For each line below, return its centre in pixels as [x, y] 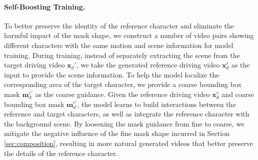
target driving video [34, 65]
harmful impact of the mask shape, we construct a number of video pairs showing [129, 35]
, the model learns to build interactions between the [156, 104]
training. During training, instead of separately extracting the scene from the [122, 55]
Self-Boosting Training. [45, 6]
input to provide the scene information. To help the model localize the [112, 74]
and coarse [238, 94]
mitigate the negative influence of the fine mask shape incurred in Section [117, 133]
